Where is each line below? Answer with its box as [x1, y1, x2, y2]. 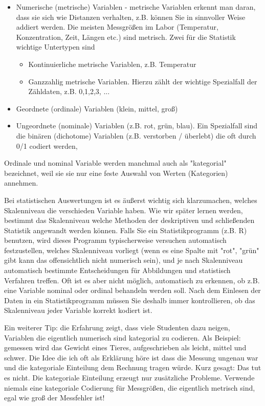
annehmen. [4, 177, 38, 188]
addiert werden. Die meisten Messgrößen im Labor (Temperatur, [16, 21, 218, 32]
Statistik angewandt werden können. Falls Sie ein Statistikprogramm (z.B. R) [4, 224, 247, 235]
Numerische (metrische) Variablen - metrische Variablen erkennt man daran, [16, 2, 256, 12]
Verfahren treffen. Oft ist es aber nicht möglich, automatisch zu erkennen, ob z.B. [4, 275, 260, 285]
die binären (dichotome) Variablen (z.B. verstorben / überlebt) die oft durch [16, 130, 256, 141]
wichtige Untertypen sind [16, 41, 95, 52]
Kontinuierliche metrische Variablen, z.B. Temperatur [28, 58, 196, 69]
